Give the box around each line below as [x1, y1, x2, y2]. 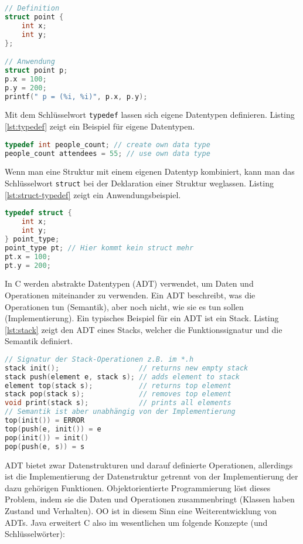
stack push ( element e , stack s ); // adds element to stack [5, 372, 240, 381]
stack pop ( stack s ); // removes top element [5, 390, 231, 399]
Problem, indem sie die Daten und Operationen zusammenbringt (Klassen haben [5, 493, 295, 505]
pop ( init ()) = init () [5, 433, 89, 442]
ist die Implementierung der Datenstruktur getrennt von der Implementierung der [5, 470, 298, 482]
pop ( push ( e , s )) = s [5, 442, 85, 451]
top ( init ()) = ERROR [5, 416, 85, 425]
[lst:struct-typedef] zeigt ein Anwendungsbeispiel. [5, 188, 181, 200]
